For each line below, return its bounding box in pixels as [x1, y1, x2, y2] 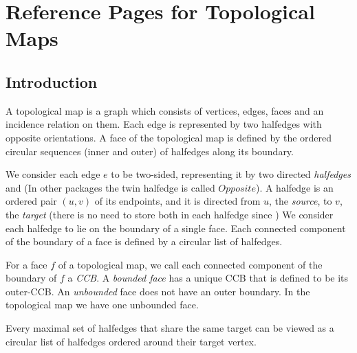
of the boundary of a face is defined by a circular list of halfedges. [6, 234, 283, 249]
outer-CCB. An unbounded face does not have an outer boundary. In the [6, 284, 310, 298]
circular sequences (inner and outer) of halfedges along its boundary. [6, 144, 294, 158]
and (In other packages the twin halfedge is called [6, 180, 215, 194]
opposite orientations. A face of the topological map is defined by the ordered [6, 130, 332, 144]
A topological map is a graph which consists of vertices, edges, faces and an [6, 103, 324, 117]
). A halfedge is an [255, 180, 334, 194]
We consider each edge [6, 167, 100, 181]
